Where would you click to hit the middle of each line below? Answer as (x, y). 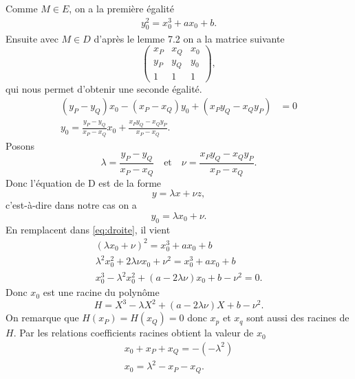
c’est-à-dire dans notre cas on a (71, 205)
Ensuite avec (32, 38)
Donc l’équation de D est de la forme (84, 182)
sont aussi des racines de (298, 318)
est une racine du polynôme (101, 292)
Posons (20, 145)
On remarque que (42, 318)
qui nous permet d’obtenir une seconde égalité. (104, 88)
